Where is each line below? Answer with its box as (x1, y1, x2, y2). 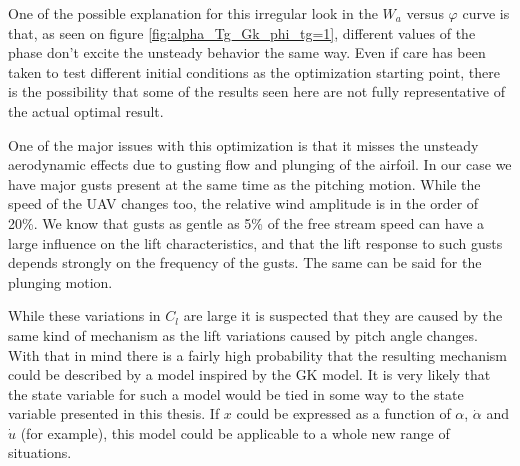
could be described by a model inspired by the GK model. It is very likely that (8, 364, 491, 385)
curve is (462, 3, 510, 23)
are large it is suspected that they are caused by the (183, 305, 503, 326)
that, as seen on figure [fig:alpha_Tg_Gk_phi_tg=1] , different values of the (8, 22, 476, 43)
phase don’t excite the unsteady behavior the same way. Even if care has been (8, 42, 486, 63)
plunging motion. (8, 271, 113, 292)
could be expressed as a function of (236, 403, 451, 424)
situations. (8, 442, 72, 463)
